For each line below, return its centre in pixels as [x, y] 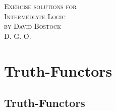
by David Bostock [33, 26]
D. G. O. [18, 36]
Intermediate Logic [35, 16]
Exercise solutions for [40, 6]
